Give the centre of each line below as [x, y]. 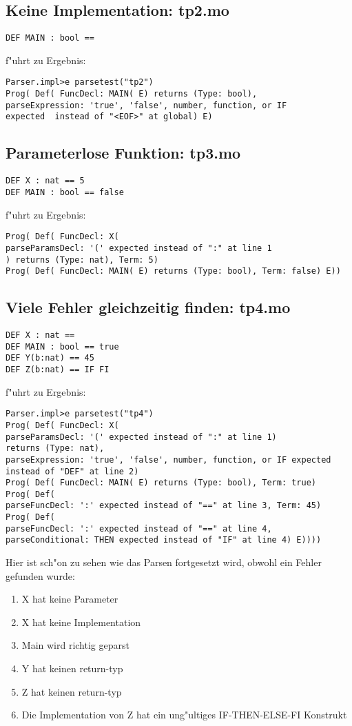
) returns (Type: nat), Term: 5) [82, 260]
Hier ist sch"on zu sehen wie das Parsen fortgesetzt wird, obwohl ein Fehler [164, 562]
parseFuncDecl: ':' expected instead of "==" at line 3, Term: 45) [164, 506]
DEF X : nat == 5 [45, 181]
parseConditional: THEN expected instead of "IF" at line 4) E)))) [164, 540]
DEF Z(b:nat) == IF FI [58, 369]
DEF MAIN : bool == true [62, 346]
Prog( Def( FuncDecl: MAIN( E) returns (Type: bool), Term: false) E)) [173, 271]
